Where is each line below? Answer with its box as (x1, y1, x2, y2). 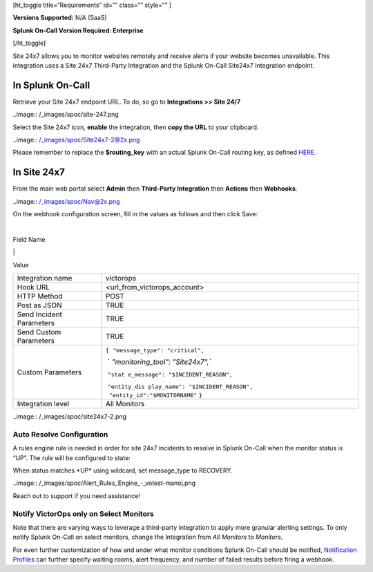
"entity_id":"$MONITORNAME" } (108, 392, 203, 399)
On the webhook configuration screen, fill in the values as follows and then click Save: (12, 210, 258, 218)
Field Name (12, 235, 46, 243)
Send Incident (17, 309, 62, 319)
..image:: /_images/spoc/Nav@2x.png (12, 197, 120, 205)
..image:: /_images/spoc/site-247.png (12, 111, 119, 119)
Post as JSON (17, 301, 62, 310)
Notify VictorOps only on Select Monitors (12, 508, 155, 518)
